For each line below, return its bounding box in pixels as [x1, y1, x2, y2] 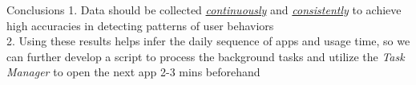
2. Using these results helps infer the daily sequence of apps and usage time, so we [6, 33, 410, 49]
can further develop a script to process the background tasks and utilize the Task [6, 48, 405, 64]
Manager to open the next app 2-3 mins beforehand [6, 64, 261, 80]
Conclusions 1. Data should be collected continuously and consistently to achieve [6, 2, 402, 17]
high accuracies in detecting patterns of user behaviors [6, 17, 274, 33]
